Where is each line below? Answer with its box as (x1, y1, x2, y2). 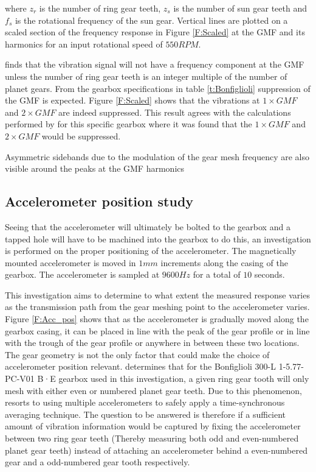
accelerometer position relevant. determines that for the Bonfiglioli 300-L (5, 360, 276, 373)
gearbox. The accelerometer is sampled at (5, 268, 160, 281)
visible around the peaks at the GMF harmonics (5, 162, 185, 175)
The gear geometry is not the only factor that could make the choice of (5, 348, 270, 361)
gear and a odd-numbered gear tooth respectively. (5, 456, 190, 468)
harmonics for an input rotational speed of (5, 37, 163, 50)
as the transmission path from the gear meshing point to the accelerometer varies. (5, 300, 310, 313)
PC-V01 (5, 372, 35, 385)
